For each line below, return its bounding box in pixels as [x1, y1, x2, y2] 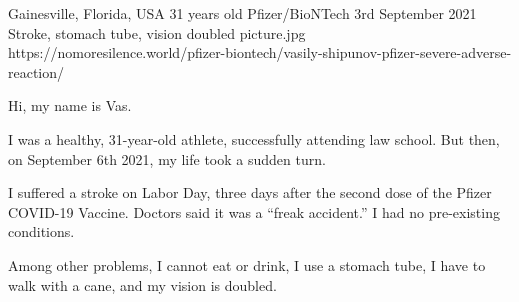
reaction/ [8, 61, 65, 82]
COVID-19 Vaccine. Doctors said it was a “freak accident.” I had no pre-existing [8, 201, 500, 222]
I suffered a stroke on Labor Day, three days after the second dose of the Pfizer [8, 182, 492, 203]
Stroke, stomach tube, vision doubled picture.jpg [8, 22, 306, 43]
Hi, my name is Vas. [8, 95, 132, 116]
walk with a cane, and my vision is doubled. [8, 274, 277, 295]
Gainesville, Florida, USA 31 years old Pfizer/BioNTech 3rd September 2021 [8, 3, 477, 23]
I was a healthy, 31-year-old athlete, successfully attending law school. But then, [8, 128, 500, 149]
